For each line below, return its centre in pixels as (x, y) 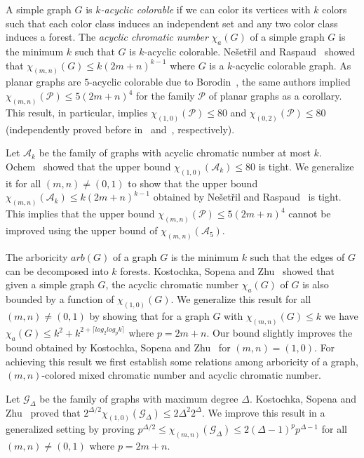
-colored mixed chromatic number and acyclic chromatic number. (181, 375)
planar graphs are (43, 82)
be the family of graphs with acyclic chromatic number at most (175, 153)
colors (335, 9)
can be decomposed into (57, 270)
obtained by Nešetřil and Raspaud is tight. (247, 197)
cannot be (310, 214)
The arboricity (37, 256)
